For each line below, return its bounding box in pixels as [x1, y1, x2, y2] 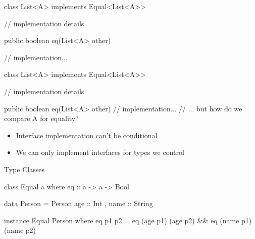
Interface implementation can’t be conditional [16, 130, 158, 140]
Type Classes [4, 164, 44, 174]
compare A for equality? [4, 113, 79, 124]
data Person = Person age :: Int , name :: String [4, 198, 153, 209]
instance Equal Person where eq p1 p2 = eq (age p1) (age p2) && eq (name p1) [4, 215, 252, 225]
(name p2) [4, 225, 36, 235]
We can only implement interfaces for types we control [16, 147, 184, 157]
